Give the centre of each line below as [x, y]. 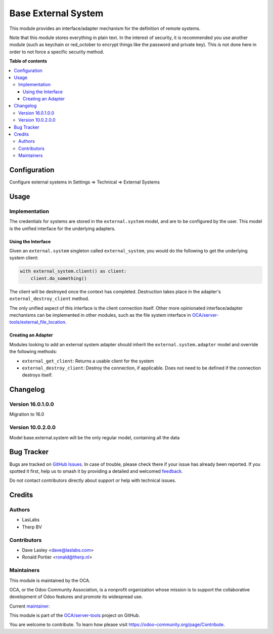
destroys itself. [37, 375]
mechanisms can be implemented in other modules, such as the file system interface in [100, 315]
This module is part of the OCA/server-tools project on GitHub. [75, 615]
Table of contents [28, 61]
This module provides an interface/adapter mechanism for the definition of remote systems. [105, 28]
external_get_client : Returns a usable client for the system [88, 361]
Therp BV [32, 527]
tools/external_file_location [37, 322]
